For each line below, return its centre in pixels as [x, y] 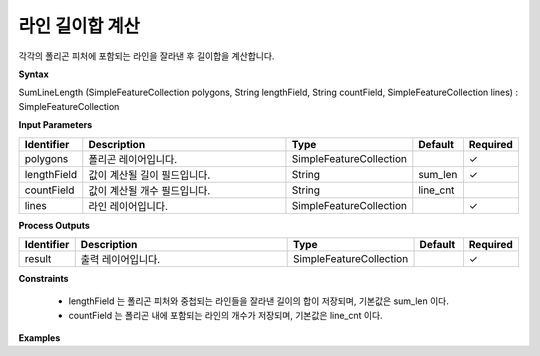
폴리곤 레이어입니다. [133, 159]
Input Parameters [55, 125]
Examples [39, 338]
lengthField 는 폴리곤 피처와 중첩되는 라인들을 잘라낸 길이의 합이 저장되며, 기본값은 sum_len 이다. [259, 301]
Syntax [33, 74]
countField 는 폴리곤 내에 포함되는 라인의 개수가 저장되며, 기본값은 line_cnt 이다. [226, 315]
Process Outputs [54, 225]
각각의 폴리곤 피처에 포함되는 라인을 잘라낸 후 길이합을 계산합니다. [146, 56]
